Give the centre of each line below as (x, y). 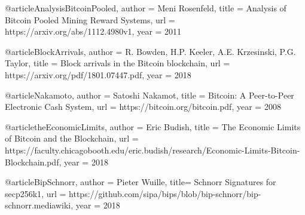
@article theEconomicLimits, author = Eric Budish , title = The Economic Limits (153, 126)
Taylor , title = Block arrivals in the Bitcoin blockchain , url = (118, 63)
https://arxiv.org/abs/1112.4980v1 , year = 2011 (93, 31)
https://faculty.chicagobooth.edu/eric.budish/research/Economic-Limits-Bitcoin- (152, 150)
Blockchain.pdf (32, 162)
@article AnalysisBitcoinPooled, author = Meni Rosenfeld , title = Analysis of (146, 8)
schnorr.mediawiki (38, 205)
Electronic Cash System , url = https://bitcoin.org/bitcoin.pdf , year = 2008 (143, 107)
